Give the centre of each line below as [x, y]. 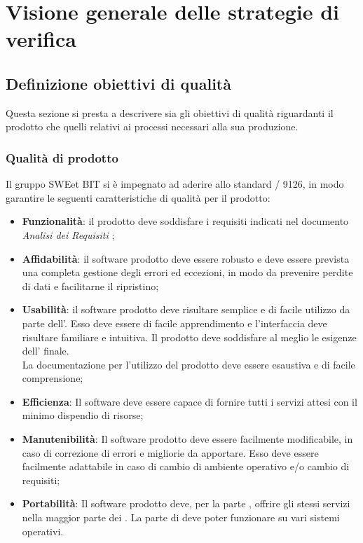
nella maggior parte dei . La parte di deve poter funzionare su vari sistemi [181, 517]
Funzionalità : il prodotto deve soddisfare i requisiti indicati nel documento [185, 221]
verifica [41, 39]
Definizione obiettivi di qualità [118, 83]
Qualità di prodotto [62, 157]
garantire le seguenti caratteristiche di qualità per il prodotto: [138, 197]
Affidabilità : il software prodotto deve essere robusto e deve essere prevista [186, 258]
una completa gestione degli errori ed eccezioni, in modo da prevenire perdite [187, 272]
